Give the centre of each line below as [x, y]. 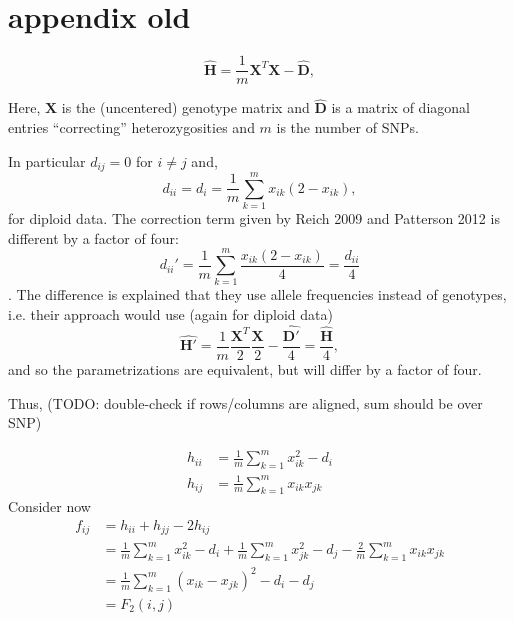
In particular [47, 160]
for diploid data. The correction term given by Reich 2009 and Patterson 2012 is [254, 218]
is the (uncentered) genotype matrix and [185, 107]
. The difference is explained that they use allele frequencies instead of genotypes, [257, 294]
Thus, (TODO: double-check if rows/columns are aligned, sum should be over [245, 402]
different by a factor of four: [93, 237]
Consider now [49, 506]
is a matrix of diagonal [400, 107]
